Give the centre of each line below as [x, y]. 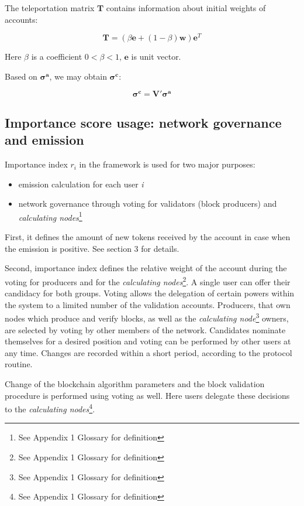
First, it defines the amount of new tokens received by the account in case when [148, 237]
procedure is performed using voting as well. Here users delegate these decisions [147, 395]
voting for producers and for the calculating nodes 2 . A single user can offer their [148, 281]
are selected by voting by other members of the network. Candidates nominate [145, 329]
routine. [19, 364]
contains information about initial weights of [186, 8]
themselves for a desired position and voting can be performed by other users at [148, 341]
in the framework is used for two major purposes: [167, 164]
